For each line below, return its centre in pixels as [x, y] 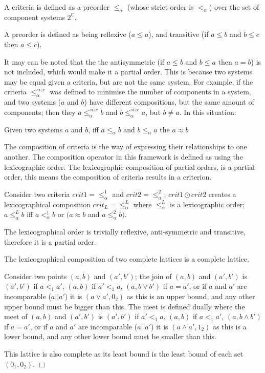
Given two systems [34, 129]
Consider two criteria [37, 194]
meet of [16, 316]
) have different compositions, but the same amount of [169, 102]
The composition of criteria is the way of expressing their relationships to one [126, 146]
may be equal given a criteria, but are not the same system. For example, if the [129, 81]
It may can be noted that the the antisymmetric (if [84, 61]
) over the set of [234, 7]
